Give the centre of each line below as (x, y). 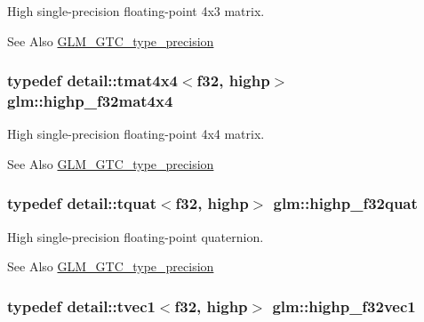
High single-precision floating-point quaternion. (136, 236)
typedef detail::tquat (82, 203)
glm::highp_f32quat (345, 203)
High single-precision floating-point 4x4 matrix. (136, 134)
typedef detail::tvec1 (81, 306)
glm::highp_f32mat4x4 (90, 101)
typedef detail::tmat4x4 (92, 80)
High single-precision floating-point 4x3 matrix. (136, 11)
